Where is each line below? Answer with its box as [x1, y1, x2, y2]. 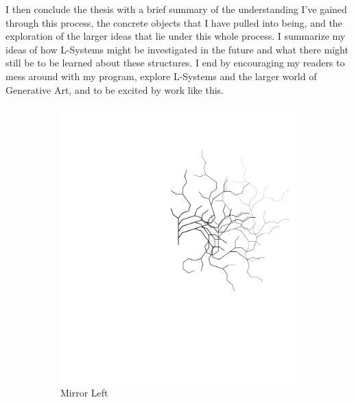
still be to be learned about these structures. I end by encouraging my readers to [5, 55, 345, 70]
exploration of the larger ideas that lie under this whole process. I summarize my [5, 29, 346, 43]
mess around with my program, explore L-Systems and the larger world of [5, 68, 317, 83]
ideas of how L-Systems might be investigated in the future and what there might [5, 42, 349, 56]
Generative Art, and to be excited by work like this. [5, 82, 224, 97]
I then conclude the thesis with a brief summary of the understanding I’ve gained [5, 2, 347, 16]
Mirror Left [60, 386, 108, 400]
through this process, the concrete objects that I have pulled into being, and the [5, 15, 342, 29]
